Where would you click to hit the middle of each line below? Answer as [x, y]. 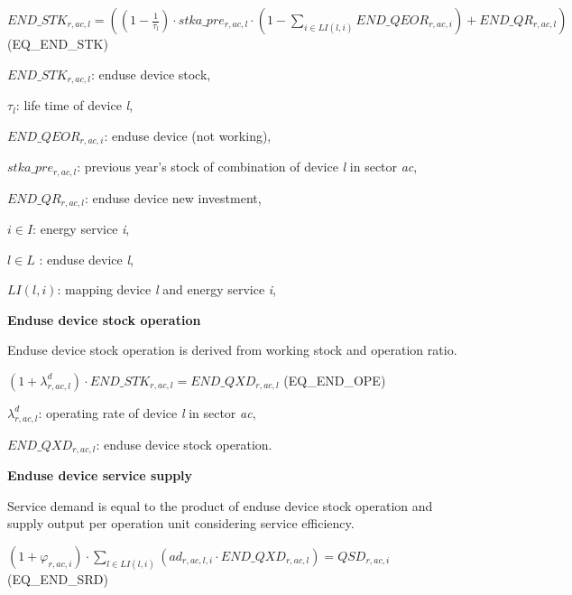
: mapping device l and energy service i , [167, 289]
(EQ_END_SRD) [58, 578]
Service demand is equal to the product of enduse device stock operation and [220, 505]
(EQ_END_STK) [58, 43]
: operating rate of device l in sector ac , [147, 412]
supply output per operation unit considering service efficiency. [181, 523]
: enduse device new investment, [173, 197]
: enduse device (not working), [188, 135]
